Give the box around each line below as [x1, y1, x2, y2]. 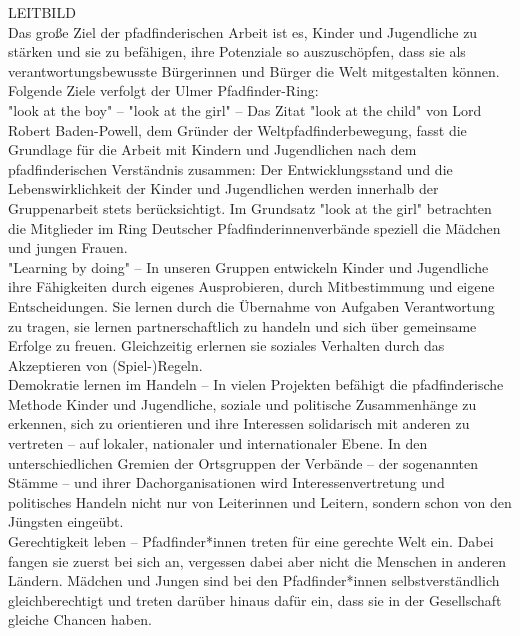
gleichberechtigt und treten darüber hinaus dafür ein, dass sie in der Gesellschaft [8, 589, 502, 610]
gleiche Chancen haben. [8, 609, 152, 630]
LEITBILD [8, 2, 76, 22]
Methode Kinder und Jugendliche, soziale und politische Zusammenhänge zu [8, 393, 477, 414]
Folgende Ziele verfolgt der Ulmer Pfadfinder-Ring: [8, 80, 319, 101]
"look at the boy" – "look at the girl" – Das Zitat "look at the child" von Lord [8, 99, 482, 120]
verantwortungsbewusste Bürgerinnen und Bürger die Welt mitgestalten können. [8, 60, 500, 81]
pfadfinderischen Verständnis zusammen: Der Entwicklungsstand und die [8, 158, 453, 179]
